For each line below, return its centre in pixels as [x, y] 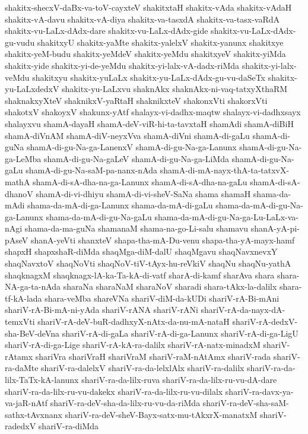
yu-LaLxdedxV [32, 89]
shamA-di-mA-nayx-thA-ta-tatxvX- [225, 170]
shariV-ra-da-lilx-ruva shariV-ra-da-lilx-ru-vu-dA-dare [179, 379]
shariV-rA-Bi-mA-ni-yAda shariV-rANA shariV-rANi [101, 310]
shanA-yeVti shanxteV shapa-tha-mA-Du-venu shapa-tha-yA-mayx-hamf [163, 240]
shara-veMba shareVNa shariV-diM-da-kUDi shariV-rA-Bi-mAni [162, 298]
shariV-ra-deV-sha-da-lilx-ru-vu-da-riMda [125, 403]
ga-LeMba [23, 158]
